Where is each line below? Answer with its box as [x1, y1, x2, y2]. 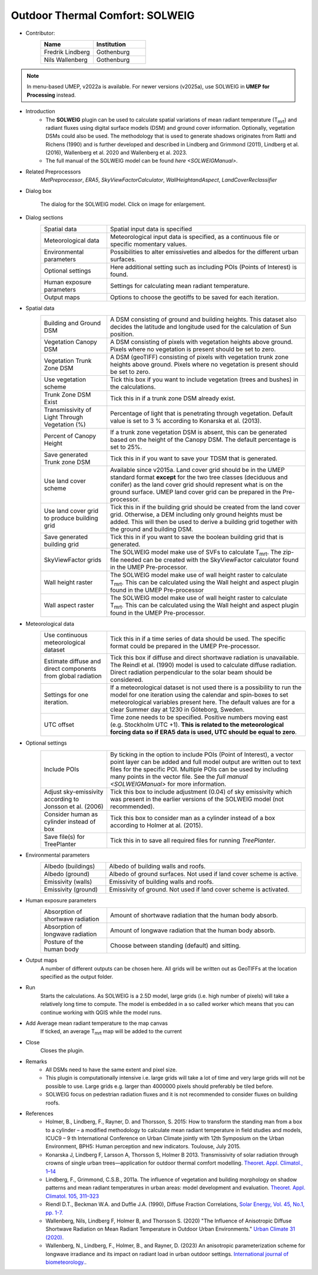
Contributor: [25, 30, 55, 37]
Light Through [44, 413, 84, 421]
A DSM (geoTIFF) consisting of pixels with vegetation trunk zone [110, 353, 289, 361]
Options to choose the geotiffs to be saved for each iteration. [110, 293, 279, 301]
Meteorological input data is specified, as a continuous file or [110, 232, 280, 241]
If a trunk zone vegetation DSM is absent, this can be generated [110, 428, 287, 437]
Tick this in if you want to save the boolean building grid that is [110, 533, 284, 541]
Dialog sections [25, 214, 64, 221]
